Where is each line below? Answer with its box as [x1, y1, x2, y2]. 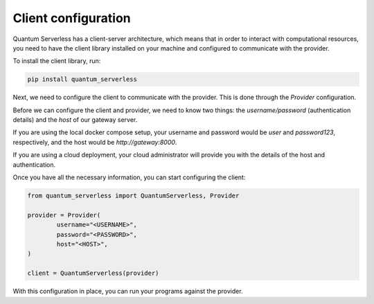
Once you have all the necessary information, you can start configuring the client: [12, 173, 246, 181]
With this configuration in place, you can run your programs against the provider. [12, 287, 243, 296]
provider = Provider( [27, 211, 101, 219]
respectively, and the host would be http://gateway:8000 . [12, 138, 177, 146]
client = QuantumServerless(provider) [27, 269, 159, 277]
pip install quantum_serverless [27, 75, 138, 83]
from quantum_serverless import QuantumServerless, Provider [27, 192, 240, 200]
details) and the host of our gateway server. [12, 116, 138, 124]
